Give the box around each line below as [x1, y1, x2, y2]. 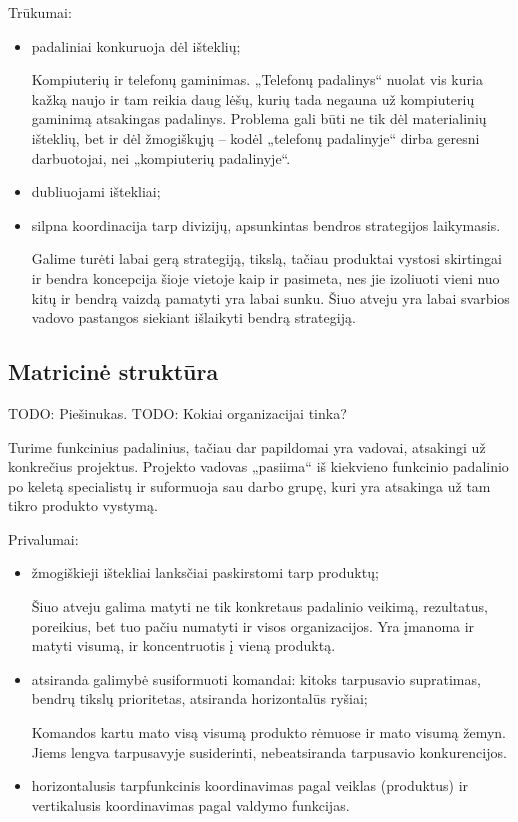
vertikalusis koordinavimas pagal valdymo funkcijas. [31, 794, 350, 815]
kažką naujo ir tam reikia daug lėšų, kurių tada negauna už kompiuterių [31, 88, 475, 109]
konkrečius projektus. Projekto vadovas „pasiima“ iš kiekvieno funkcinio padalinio [8, 456, 509, 477]
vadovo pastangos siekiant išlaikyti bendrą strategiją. [31, 307, 356, 328]
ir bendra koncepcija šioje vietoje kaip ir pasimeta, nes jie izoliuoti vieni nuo [31, 267, 500, 288]
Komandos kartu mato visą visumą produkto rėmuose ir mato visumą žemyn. [31, 722, 506, 743]
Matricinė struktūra [8, 356, 219, 387]
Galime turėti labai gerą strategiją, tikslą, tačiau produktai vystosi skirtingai [31, 248, 502, 269]
